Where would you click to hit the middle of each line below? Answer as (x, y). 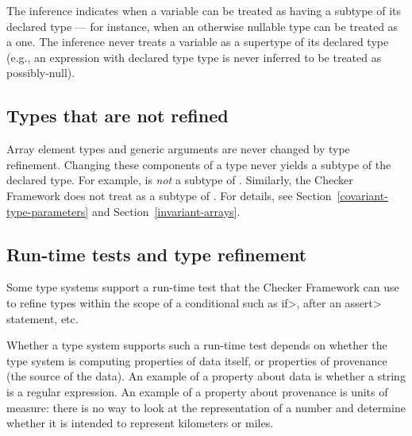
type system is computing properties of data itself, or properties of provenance (197, 360)
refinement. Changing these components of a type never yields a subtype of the (199, 164)
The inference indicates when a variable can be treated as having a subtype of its (204, 10)
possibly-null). (41, 73)
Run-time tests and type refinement (157, 254)
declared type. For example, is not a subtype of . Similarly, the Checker (180, 180)
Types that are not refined (117, 116)
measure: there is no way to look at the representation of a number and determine (206, 407)
